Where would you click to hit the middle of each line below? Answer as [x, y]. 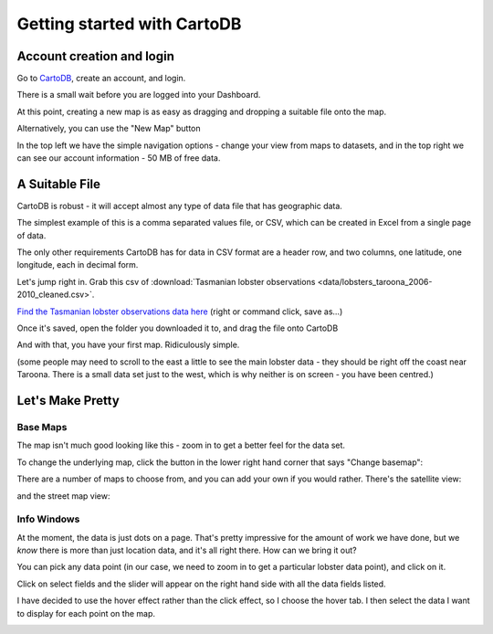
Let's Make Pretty [68, 401]
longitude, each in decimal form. [78, 265]
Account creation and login [96, 56]
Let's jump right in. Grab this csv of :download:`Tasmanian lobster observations [166, 281]
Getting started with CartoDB [129, 24]
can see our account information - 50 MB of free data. [119, 158]
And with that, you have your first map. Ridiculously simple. [128, 345]
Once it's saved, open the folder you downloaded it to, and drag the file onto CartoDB [178, 328]
